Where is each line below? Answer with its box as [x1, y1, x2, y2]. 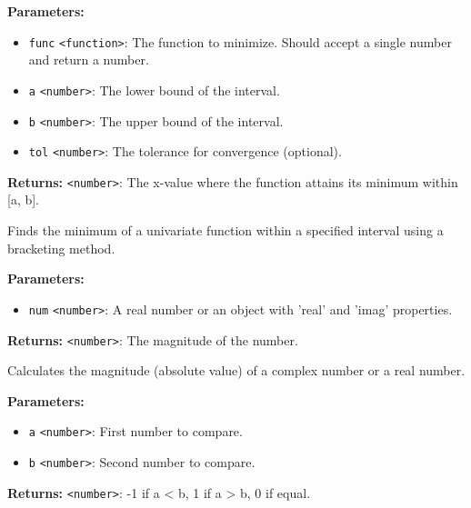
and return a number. [28, 50, 149, 69]
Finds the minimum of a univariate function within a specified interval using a [7, 221, 444, 240]
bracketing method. [7, 238, 115, 257]
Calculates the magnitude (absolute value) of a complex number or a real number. [7, 361, 466, 380]
